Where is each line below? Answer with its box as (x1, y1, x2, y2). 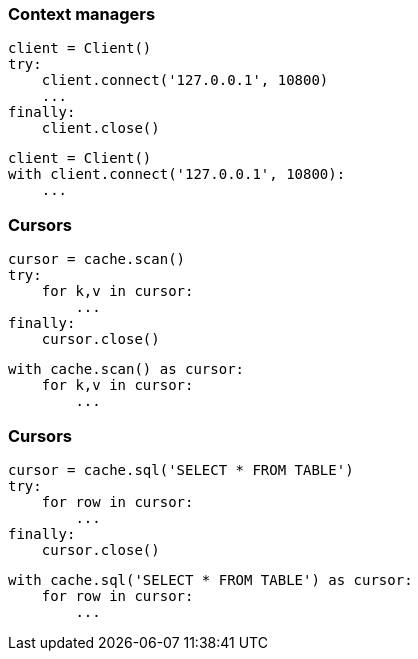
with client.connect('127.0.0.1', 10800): (8, 166, 346, 183)
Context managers (8, 4, 156, 24)
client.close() (41, 120, 160, 137)
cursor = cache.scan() (8, 251, 186, 268)
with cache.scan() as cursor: (8, 361, 245, 378)
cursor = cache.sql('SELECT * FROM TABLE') (8, 461, 354, 478)
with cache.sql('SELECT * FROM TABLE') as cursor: (8, 571, 413, 588)
